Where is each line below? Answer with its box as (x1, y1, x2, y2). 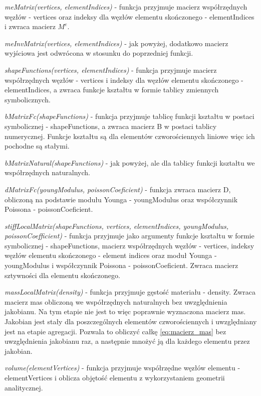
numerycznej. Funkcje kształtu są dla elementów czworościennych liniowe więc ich (5, 130, 255, 141)
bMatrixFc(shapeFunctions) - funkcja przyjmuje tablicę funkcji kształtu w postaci (5, 111, 254, 121)
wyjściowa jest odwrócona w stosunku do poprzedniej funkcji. (5, 48, 193, 58)
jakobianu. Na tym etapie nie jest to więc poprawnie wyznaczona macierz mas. (5, 306, 246, 317)
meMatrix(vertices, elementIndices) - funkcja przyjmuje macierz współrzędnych (5, 2, 247, 12)
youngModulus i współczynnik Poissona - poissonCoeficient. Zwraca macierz (5, 260, 238, 271)
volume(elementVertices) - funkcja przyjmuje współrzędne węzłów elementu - (5, 362, 240, 373)
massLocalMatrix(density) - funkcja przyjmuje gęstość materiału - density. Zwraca (5, 287, 256, 297)
